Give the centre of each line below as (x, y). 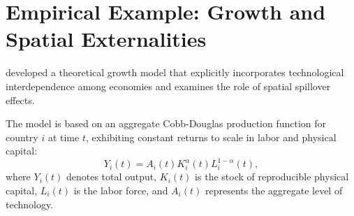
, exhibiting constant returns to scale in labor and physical (211, 137)
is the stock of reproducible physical (272, 177)
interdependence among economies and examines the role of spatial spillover (168, 86)
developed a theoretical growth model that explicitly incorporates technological (175, 72)
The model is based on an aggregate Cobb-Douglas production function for (166, 123)
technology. (30, 204)
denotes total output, (111, 177)
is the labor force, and (121, 190)
